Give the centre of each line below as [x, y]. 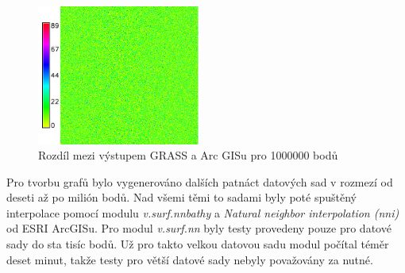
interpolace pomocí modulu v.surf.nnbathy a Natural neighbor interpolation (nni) [203, 212]
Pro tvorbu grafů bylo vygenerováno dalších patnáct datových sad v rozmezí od [200, 181]
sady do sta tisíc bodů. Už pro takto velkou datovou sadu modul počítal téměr [198, 244]
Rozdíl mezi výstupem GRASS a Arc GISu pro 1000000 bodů [188, 155]
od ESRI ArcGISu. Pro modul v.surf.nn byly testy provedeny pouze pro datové [199, 228]
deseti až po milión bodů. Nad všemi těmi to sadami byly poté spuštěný [181, 197]
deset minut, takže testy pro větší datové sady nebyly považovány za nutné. [190, 259]
